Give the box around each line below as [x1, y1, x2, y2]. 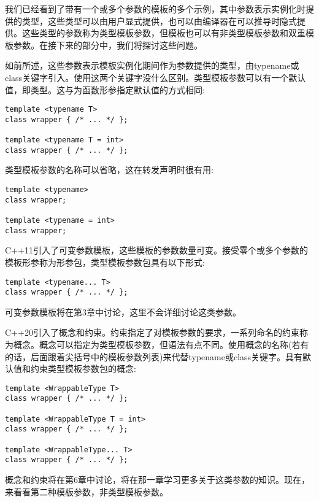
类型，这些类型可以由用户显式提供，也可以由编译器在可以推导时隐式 [21, 14, 297, 27]
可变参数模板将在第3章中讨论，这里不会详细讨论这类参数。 [5, 305, 241, 318]
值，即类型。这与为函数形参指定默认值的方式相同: [5, 83, 205, 96]
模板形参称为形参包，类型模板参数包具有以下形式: [5, 255, 205, 268]
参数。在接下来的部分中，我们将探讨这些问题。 [13, 38, 202, 51]
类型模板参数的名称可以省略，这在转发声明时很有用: [5, 163, 213, 176]
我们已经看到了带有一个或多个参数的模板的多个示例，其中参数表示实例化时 [5, 2, 306, 15]
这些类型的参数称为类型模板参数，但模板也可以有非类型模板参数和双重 [21, 26, 306, 39]
